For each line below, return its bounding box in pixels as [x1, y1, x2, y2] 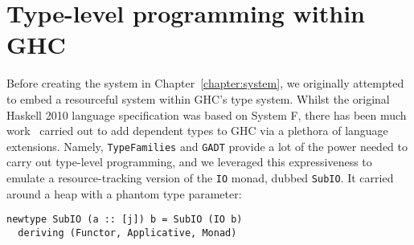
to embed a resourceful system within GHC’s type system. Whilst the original [6, 90, 390, 107]
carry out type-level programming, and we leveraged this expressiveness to [6, 153, 372, 170]
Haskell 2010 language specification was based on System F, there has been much [6, 106, 407, 123]
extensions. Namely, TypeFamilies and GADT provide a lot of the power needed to [6, 137, 408, 154]
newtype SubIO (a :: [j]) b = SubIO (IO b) [6, 214, 243, 226]
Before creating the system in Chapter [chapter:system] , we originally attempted [6, 75, 404, 92]
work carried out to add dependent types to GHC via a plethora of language [6, 122, 388, 139]
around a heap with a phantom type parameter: [6, 185, 242, 202]
